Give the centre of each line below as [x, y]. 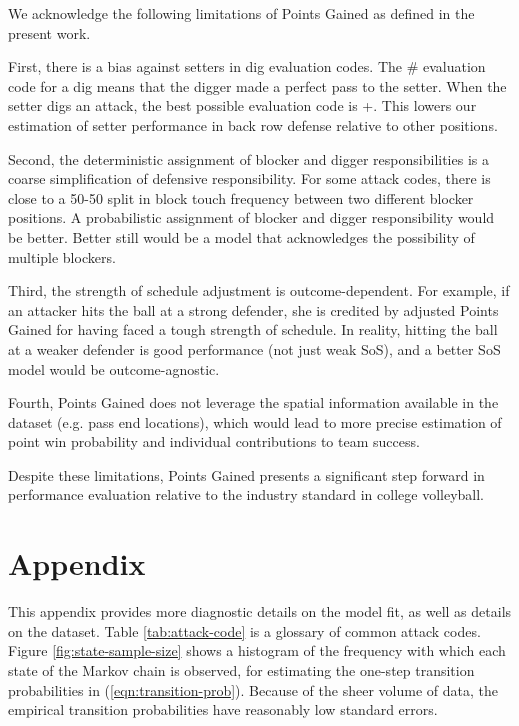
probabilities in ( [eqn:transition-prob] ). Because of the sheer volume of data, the [253, 689]
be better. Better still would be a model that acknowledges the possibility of [241, 236]
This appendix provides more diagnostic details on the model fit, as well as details [260, 611]
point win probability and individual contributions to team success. [214, 441]
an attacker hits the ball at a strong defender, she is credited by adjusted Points [253, 309]
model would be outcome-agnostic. [114, 368]
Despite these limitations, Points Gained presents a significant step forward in [246, 474]
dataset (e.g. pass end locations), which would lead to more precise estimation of [255, 421]
